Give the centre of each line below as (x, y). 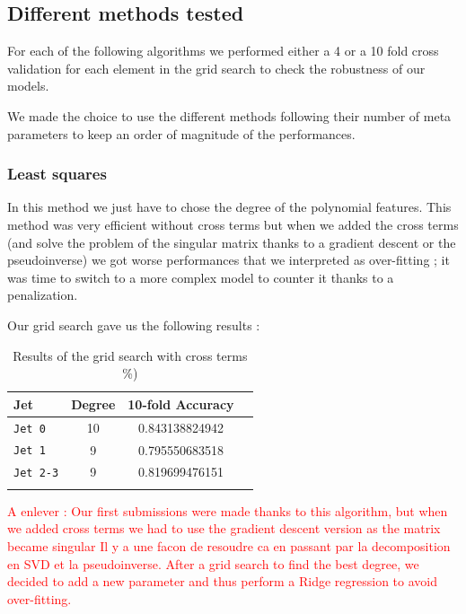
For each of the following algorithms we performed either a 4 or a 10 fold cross (223, 51)
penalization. (43, 295)
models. (28, 86)
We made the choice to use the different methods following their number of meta (229, 115)
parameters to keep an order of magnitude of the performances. (181, 133)
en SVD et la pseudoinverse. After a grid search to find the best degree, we (213, 563)
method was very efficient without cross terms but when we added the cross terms (233, 224)
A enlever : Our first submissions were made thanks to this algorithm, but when (228, 510)
